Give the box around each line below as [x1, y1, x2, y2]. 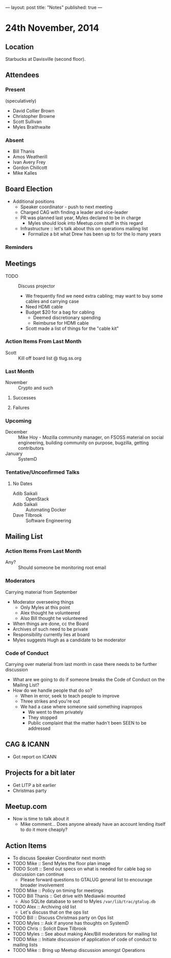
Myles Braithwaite [12, 124, 51, 130]
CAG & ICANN [5, 740, 50, 749]
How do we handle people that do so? [12, 687, 93, 693]
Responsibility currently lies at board [12, 631, 90, 637]
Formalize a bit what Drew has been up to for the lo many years [28, 231, 161, 237]
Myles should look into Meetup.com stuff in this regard [28, 220, 143, 226]
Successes [12, 395, 36, 401]
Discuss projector [18, 283, 55, 289]
